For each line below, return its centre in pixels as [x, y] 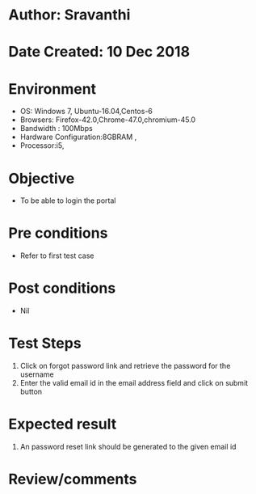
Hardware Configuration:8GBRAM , [78, 137]
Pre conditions [58, 233]
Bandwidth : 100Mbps [56, 129]
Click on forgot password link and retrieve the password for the [125, 366]
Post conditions [62, 288]
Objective [42, 178]
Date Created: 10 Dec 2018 [99, 52]
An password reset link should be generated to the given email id [128, 447]
